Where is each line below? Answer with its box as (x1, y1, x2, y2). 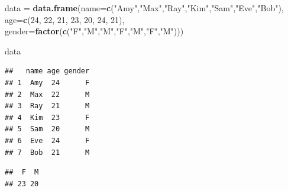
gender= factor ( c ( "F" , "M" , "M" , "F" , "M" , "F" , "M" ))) (5, 25, 184, 37)
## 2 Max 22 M (5, 90, 90, 99)
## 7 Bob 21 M (5, 148, 90, 157)
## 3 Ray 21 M (5, 102, 90, 111)
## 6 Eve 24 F (5, 136, 90, 145)
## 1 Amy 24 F (5, 78, 90, 87)
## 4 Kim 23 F (5, 113, 90, 122)
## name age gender (5, 67, 90, 76)
